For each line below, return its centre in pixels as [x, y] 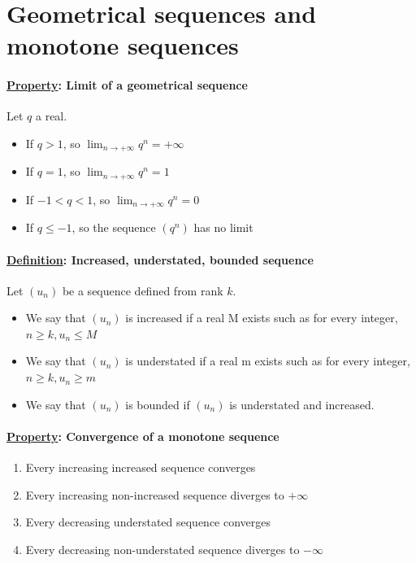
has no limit [223, 227]
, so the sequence [114, 227]
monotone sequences [123, 45]
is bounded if [158, 404]
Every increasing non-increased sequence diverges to [155, 494]
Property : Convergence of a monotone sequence [143, 436]
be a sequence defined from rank [143, 290]
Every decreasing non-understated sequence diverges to [162, 549]
